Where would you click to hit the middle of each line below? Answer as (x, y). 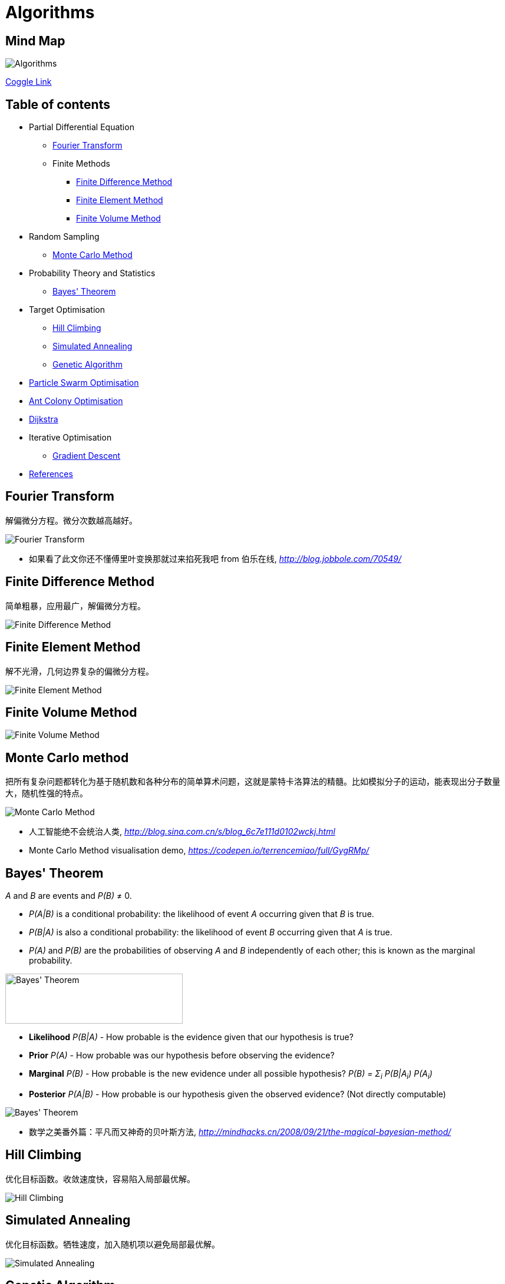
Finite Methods (81, 164)
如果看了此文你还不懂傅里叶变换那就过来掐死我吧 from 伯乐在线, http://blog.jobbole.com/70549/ (215, 558)
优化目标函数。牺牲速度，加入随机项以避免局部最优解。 (113, 1244)
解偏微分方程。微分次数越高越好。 (71, 520)
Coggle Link (29, 82)
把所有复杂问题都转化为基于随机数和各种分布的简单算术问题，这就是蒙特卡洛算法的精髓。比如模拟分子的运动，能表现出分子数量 (253, 782)
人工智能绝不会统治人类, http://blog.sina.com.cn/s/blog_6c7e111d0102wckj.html (182, 832)
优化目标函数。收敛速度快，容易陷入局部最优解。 (100, 1179)
